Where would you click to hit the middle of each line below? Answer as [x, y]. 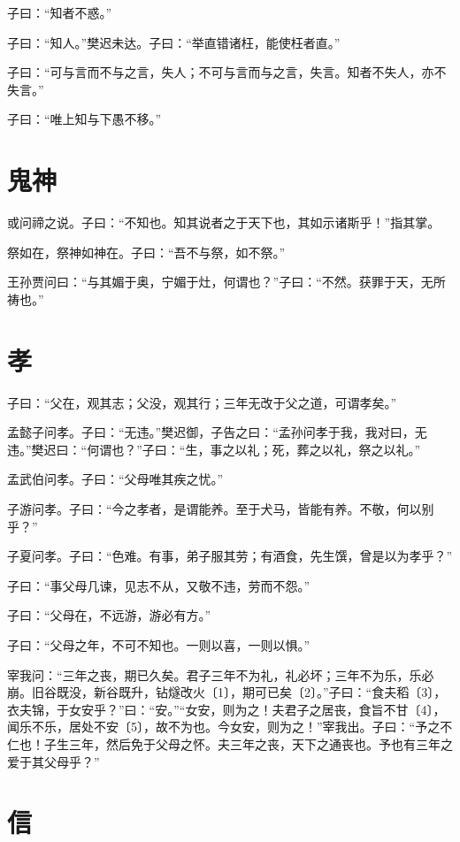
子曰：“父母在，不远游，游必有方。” [109, 615]
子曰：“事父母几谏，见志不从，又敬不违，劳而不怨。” [159, 585]
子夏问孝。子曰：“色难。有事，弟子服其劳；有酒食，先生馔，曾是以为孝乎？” [230, 556]
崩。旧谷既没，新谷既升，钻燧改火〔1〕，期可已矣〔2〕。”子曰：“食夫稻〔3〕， [227, 692]
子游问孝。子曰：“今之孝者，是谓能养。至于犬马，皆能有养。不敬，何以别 [221, 508]
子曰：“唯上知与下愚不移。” [84, 119]
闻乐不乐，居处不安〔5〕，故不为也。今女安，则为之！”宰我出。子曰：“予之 [224, 727]
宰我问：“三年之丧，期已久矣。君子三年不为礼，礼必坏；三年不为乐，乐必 [221, 674]
